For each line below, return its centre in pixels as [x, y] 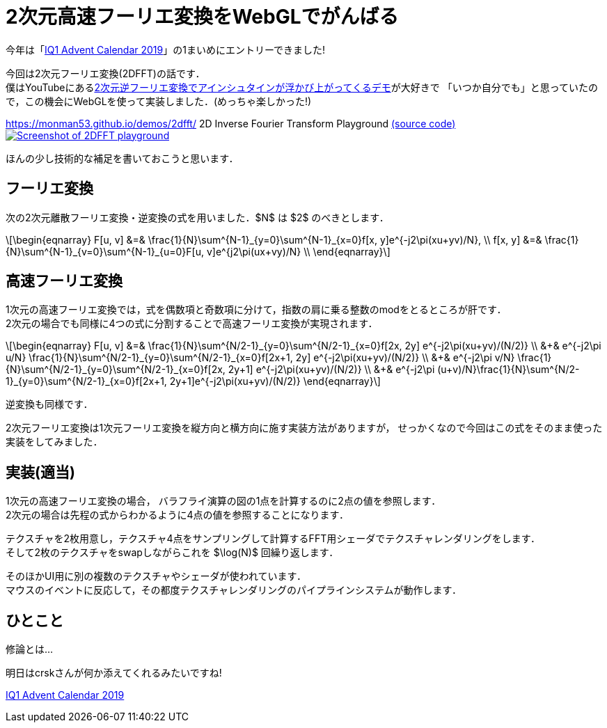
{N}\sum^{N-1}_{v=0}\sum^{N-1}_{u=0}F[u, [105, 251]
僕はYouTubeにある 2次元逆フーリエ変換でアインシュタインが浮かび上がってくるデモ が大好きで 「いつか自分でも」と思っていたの [302, 87]
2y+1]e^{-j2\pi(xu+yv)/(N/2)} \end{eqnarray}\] [275, 381]
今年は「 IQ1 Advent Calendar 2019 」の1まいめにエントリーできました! [166, 49]
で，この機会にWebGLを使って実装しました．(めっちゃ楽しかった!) [159, 101]
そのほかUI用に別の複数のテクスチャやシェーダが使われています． [156, 576]
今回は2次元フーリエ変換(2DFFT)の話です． [105, 73]
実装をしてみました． [54, 442]
